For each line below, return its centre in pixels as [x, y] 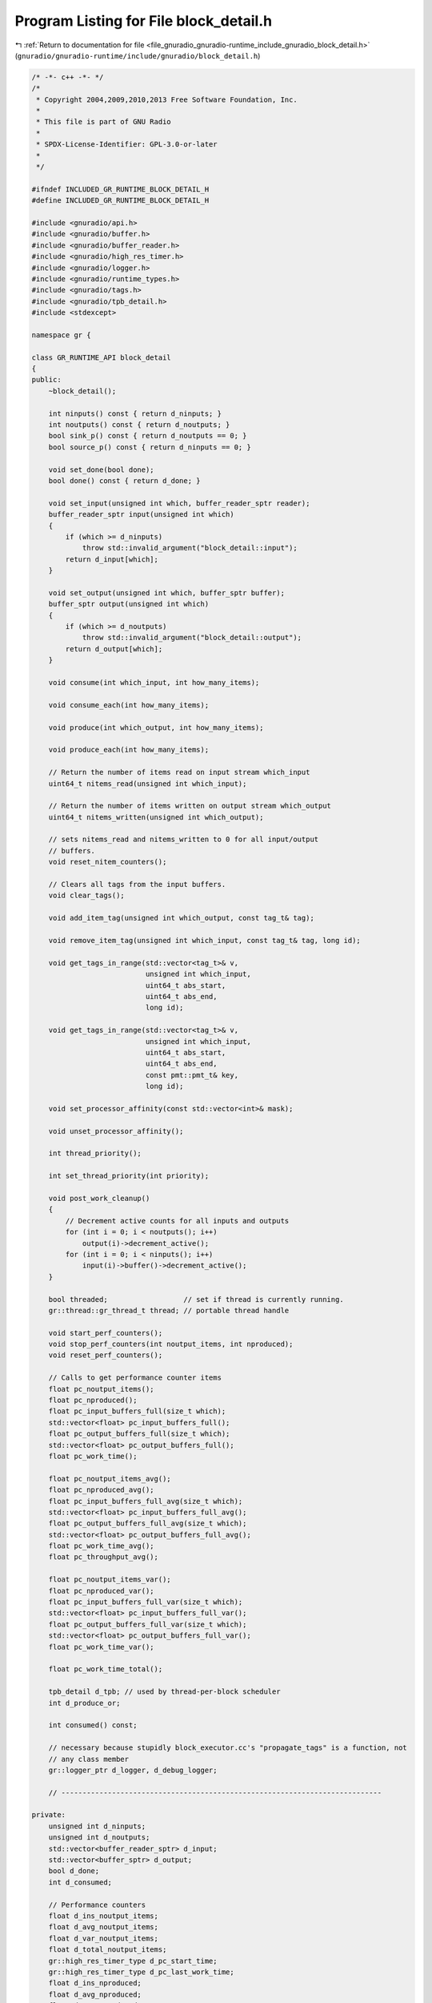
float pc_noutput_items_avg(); [110, 1479]
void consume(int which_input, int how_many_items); [154, 683]
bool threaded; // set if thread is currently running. [196, 1299]
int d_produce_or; [84, 1703]
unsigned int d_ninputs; [97, 1826]
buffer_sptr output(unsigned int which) [129, 604]
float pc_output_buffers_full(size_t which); [139, 1434]
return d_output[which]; [114, 649]
